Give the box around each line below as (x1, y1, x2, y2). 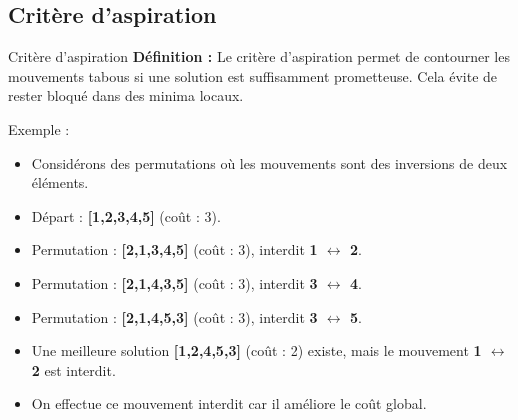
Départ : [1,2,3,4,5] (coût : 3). (31, 205, 221, 226)
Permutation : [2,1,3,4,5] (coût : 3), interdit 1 (31, 239, 318, 260)
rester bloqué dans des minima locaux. (8, 85, 244, 106)
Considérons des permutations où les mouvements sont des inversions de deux (31, 152, 508, 173)
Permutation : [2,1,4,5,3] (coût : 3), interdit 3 (31, 306, 318, 327)
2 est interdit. (31, 359, 116, 380)
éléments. (31, 172, 89, 193)
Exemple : (8, 118, 70, 139)
